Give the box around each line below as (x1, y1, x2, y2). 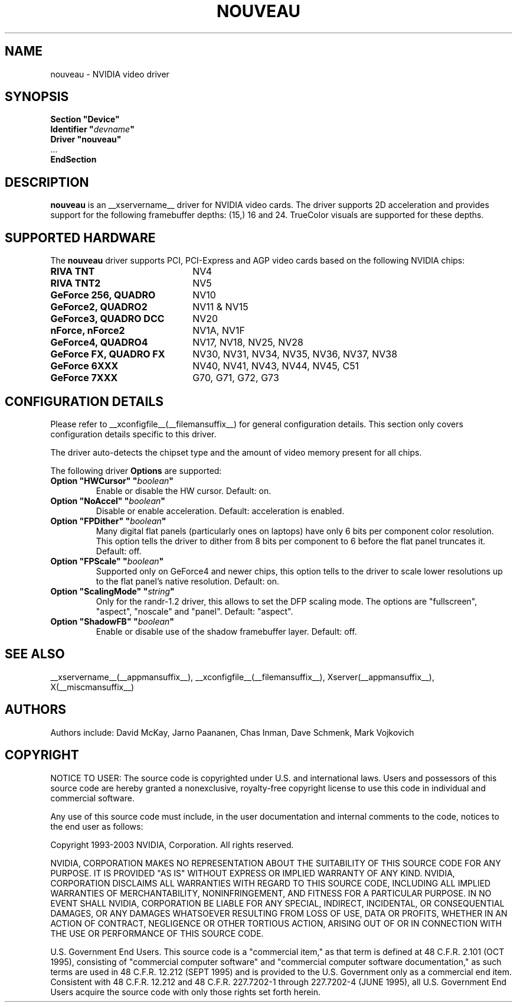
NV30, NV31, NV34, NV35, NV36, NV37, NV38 (192, 348, 398, 360)
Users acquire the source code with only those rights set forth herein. (50, 986, 321, 997)
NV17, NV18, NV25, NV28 (192, 336, 303, 349)
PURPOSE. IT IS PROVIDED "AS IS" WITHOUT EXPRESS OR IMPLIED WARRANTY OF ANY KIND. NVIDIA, (50, 868, 455, 878)
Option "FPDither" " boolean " (50, 515, 166, 526)
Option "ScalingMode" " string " (50, 586, 175, 596)
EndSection (50, 154, 97, 165)
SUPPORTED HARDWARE (5, 230, 156, 245)
